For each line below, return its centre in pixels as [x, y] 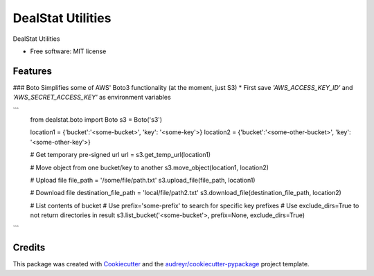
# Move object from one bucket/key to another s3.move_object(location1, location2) [150, 167]
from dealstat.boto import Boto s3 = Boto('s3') [96, 120]
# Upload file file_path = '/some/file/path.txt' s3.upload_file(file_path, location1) [143, 180]
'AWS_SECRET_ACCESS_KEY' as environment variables [92, 98]
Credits [29, 248]
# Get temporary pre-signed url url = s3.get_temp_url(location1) [121, 155]
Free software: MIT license [68, 51]
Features [32, 71]
